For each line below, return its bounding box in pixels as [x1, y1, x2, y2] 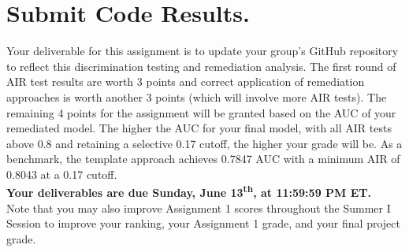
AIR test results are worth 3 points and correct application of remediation [6, 73, 365, 90]
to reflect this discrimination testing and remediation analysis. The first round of [6, 57, 396, 74]
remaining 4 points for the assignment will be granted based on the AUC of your [6, 104, 396, 120]
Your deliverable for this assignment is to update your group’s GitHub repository [6, 43, 399, 59]
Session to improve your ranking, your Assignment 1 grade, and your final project [6, 215, 400, 232]
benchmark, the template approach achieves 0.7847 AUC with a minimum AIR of [6, 150, 400, 167]
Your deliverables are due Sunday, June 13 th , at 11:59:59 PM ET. [6, 182, 371, 201]
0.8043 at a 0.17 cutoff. [6, 165, 117, 182]
